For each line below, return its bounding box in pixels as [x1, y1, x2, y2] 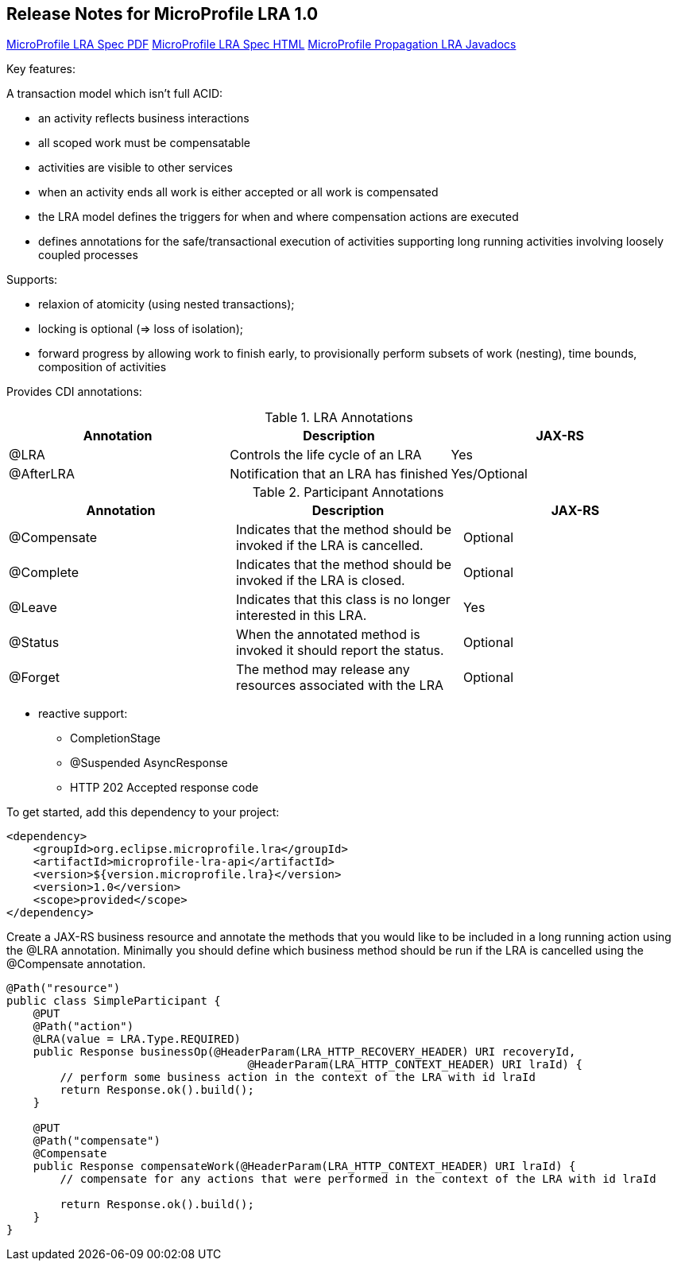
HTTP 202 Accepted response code [70, 781, 259, 795]
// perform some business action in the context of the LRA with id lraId [60, 1071, 536, 1084]
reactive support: [38, 707, 128, 721]
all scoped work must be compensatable [38, 136, 250, 150]
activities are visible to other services [38, 161, 233, 175]
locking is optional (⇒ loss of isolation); [38, 322, 243, 336]
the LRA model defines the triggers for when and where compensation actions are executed [38, 210, 519, 224]
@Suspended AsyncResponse [70, 756, 228, 770]
